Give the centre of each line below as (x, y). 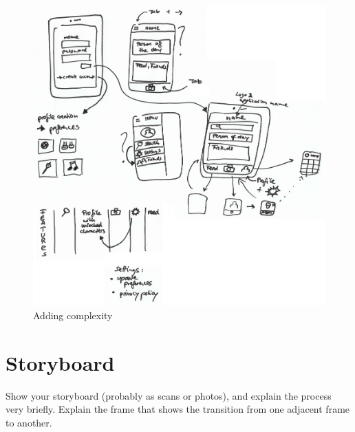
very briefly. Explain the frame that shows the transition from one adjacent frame (178, 409)
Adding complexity (73, 315)
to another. (29, 422)
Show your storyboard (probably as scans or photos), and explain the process (169, 395)
